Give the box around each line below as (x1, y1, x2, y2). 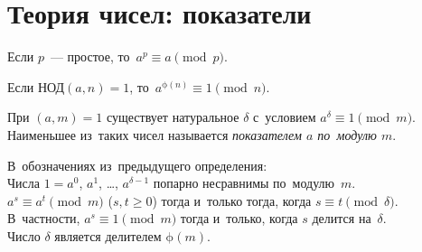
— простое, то (50, 47, 130, 66)
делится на (312, 209, 371, 228)
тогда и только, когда (180, 209, 298, 228)
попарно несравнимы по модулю (153, 173, 335, 192)
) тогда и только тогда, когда (152, 191, 312, 210)
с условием (253, 107, 316, 126)
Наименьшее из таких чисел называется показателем (7, 125, 302, 144)
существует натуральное (106, 107, 239, 126)
